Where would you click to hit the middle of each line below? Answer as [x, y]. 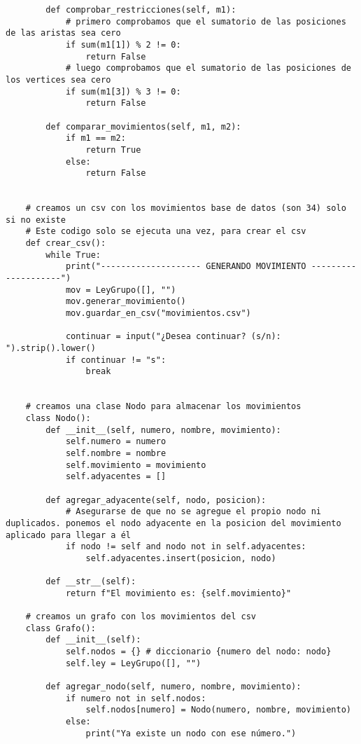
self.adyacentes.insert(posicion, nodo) [181, 558]
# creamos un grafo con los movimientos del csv [141, 617]
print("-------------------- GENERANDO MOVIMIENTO [186, 267]
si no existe [36, 220]
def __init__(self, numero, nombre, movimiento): [163, 430]
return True [113, 150]
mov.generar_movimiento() [126, 302]
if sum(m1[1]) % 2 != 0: [123, 44]
